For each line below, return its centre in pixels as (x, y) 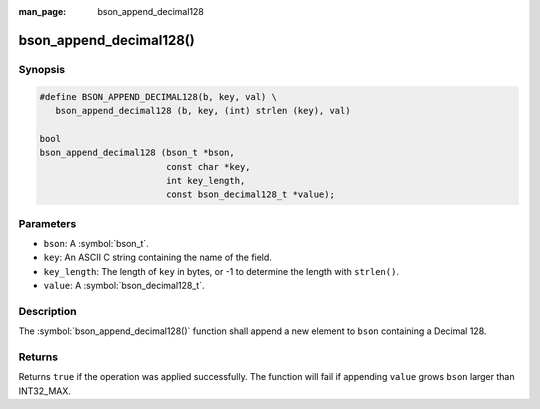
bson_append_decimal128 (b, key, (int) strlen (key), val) (203, 110)
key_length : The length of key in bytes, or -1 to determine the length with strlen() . (221, 271)
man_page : (42, 11)
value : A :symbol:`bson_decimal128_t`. (124, 286)
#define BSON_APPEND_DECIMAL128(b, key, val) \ (158, 96)
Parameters (47, 223)
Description (47, 311)
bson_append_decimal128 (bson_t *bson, (137, 153)
